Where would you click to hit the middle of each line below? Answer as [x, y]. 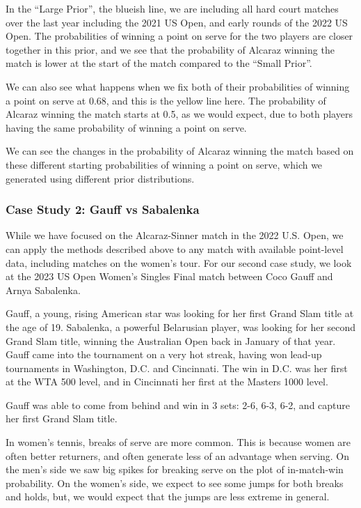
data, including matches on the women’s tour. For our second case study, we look [179, 262]
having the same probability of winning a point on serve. [126, 127]
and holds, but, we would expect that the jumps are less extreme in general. [168, 497]
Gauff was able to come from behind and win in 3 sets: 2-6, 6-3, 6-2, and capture [178, 405]
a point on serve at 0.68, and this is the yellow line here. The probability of [166, 100]
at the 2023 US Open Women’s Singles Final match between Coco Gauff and [169, 276]
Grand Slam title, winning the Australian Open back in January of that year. [171, 340]
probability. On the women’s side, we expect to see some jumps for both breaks [175, 483]
